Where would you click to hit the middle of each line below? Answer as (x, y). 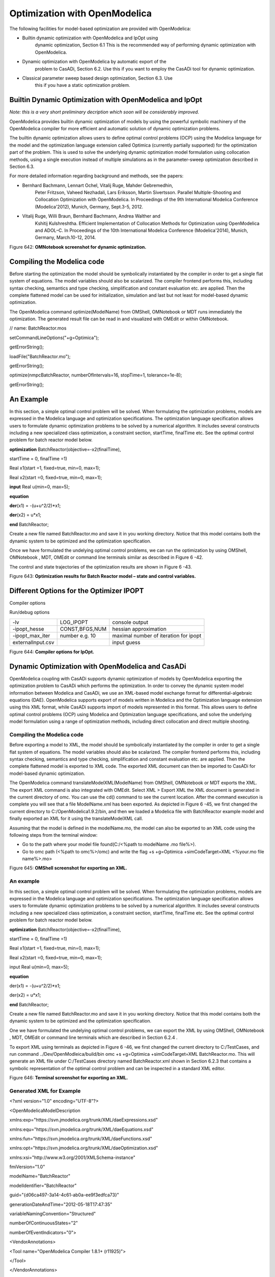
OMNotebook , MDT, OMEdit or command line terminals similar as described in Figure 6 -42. (106, 557)
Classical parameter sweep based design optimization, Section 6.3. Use (97, 78)
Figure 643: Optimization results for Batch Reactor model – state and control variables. (103, 576)
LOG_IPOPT (74, 622)
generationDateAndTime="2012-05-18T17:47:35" (61, 1204)
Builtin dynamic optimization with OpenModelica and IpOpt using (90, 38)
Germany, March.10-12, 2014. (65, 238)
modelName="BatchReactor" (40, 1176)
